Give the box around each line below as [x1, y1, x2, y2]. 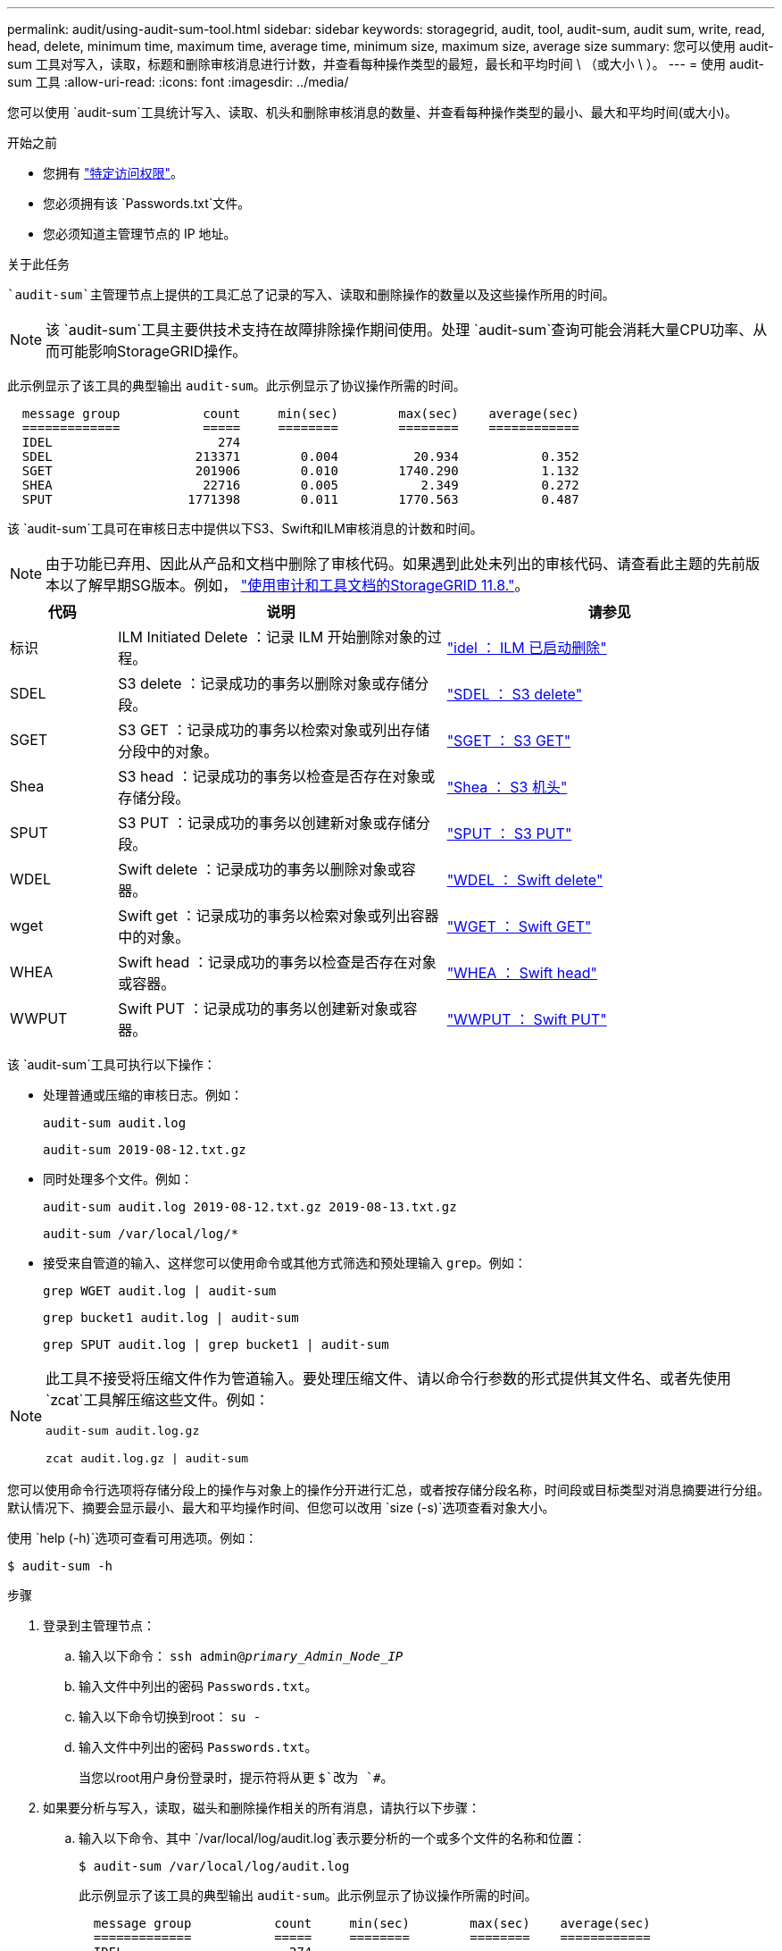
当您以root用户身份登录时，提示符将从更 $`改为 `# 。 [79, 1770, 394, 1785]
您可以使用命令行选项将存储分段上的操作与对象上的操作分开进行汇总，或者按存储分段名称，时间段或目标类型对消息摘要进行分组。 [7, 1482, 770, 1497]
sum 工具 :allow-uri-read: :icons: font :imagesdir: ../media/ [7, 74, 349, 89]
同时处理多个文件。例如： [43, 1171, 193, 1186]
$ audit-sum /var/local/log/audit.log [79, 1859, 350, 1873]
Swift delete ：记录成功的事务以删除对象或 [118, 860, 402, 878]
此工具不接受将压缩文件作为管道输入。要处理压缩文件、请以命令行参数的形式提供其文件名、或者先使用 [46, 1369, 732, 1387]
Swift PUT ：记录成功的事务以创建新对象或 [118, 1000, 403, 1017]
